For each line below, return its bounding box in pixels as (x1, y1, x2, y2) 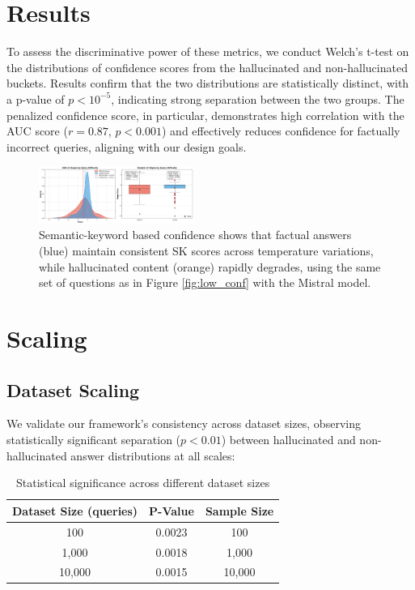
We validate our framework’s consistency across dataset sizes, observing (6, 415, 361, 432)
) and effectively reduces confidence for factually (161, 122, 400, 139)
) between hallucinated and (221, 431, 356, 448)
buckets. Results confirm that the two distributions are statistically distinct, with (6, 75, 409, 92)
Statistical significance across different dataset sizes (15, 474, 270, 491)
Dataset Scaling (6, 377, 140, 402)
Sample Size (205, 502, 274, 519)
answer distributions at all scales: (70, 447, 235, 464)
